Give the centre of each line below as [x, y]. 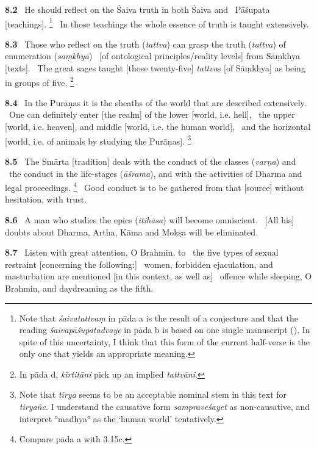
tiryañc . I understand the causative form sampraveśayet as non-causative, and [165, 407]
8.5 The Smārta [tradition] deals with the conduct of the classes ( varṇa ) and [151, 161]
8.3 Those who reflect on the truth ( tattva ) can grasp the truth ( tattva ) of [145, 44]
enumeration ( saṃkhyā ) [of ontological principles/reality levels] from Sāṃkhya [152, 56]
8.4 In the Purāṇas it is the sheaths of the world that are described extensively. [156, 102]
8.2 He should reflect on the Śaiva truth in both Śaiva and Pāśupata [137, 9]
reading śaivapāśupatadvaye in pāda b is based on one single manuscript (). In [165, 330]
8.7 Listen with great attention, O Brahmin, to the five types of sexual [142, 252]
